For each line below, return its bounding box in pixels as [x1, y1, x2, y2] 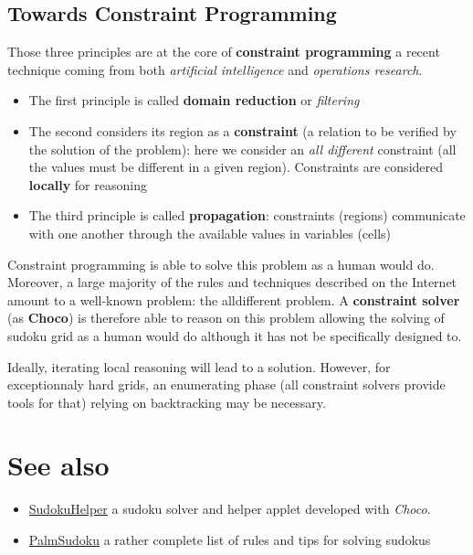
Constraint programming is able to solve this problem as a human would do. [7, 254, 435, 273]
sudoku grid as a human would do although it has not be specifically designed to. [7, 326, 462, 345]
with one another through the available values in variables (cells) [28, 223, 392, 242]
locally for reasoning [28, 175, 147, 194]
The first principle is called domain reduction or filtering [28, 91, 360, 110]
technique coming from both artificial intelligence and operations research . [7, 59, 423, 79]
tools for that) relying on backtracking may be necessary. [7, 392, 326, 411]
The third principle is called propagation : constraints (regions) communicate [28, 206, 466, 225]
